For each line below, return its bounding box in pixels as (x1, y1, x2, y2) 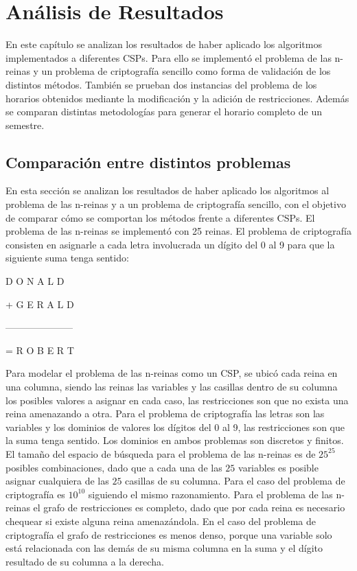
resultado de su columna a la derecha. (5, 554, 164, 568)
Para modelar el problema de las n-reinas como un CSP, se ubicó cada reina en (5, 366, 338, 380)
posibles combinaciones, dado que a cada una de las (5, 460, 222, 474)
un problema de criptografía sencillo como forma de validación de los (41, 64, 331, 78)
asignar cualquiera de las (5, 474, 109, 488)
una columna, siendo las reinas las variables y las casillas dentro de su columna (5, 380, 338, 394)
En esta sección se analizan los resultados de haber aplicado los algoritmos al (5, 183, 330, 198)
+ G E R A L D (5, 296, 74, 311)
